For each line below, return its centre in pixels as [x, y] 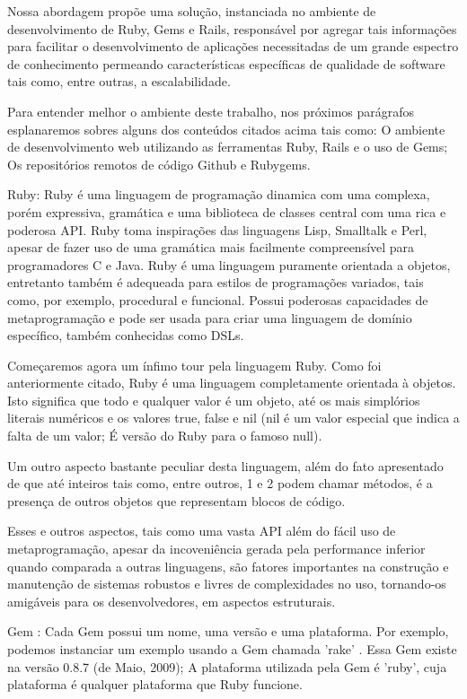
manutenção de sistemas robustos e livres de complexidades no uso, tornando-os [227, 584]
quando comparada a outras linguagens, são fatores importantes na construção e [228, 566]
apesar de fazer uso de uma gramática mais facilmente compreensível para [211, 247]
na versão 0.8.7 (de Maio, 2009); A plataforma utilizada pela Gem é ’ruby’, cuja [227, 666]
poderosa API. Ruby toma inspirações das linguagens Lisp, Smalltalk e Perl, [217, 229]
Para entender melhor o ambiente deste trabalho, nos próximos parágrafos [211, 111]
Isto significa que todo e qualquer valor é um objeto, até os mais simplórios [214, 400]
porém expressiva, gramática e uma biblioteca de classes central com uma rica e [227, 211]
